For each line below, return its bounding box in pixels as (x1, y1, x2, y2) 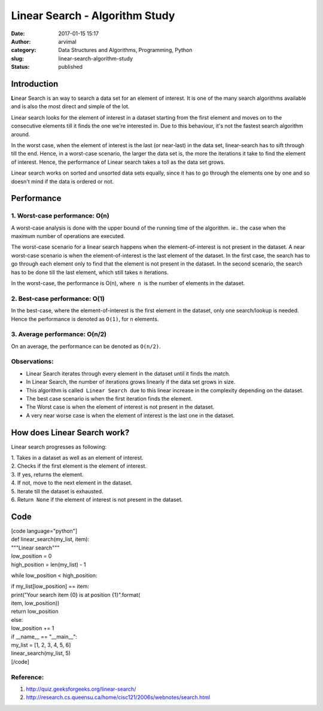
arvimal (58, 38, 77, 45)
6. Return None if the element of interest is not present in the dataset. (11, 496, 183, 504)
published (58, 63, 83, 71)
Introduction (11, 78, 59, 89)
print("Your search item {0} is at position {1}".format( (11, 591, 141, 598)
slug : (11, 54, 24, 62)
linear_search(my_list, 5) (11, 649, 71, 657)
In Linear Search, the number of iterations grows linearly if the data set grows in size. (26, 379, 236, 386)
